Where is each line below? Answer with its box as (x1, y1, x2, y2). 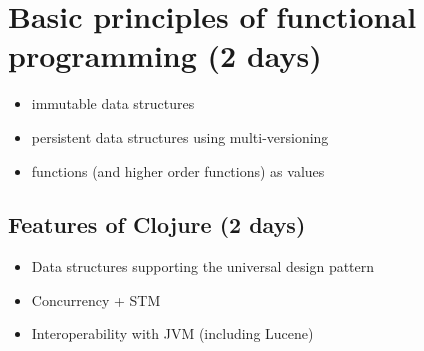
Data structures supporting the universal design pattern (31, 256, 375, 277)
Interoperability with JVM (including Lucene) (31, 323, 314, 344)
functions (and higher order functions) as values (31, 160, 325, 181)
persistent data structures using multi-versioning (31, 126, 329, 147)
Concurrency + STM (31, 289, 161, 310)
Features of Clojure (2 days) (8, 209, 306, 240)
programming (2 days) (8, 35, 322, 76)
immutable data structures (31, 93, 195, 114)
